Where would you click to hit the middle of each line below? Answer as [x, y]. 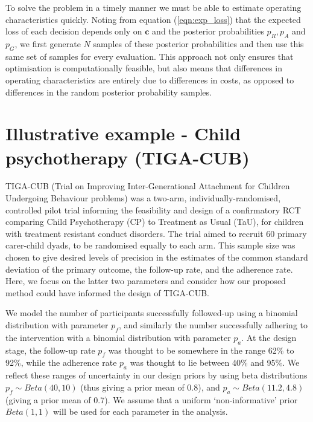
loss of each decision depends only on [74, 31]
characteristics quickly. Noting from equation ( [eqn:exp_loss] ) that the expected [153, 19]
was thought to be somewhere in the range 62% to [201, 350]
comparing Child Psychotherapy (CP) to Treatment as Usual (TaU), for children [155, 222]
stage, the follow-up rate [50, 350]
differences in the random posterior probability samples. [109, 92]
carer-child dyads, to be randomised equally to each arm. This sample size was [150, 245]
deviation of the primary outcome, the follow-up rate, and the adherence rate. [149, 269]
